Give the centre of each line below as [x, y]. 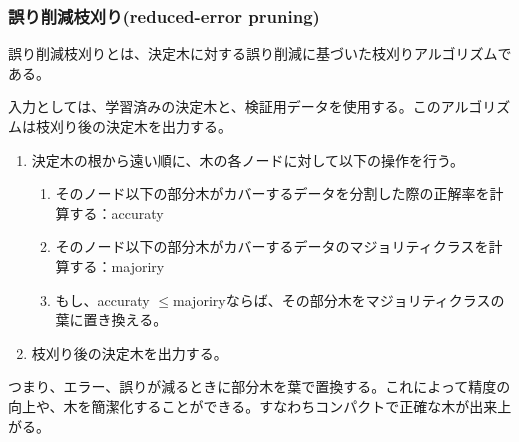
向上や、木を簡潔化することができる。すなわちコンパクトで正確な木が [239, 405]
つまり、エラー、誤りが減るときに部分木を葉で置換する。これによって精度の [259, 386]
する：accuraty [116, 212]
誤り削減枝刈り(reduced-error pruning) [164, 15]
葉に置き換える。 [111, 319]
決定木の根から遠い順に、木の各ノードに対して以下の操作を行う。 [248, 159]
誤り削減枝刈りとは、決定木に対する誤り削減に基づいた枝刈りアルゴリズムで [260, 53]
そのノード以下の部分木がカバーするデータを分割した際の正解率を [272, 193]
